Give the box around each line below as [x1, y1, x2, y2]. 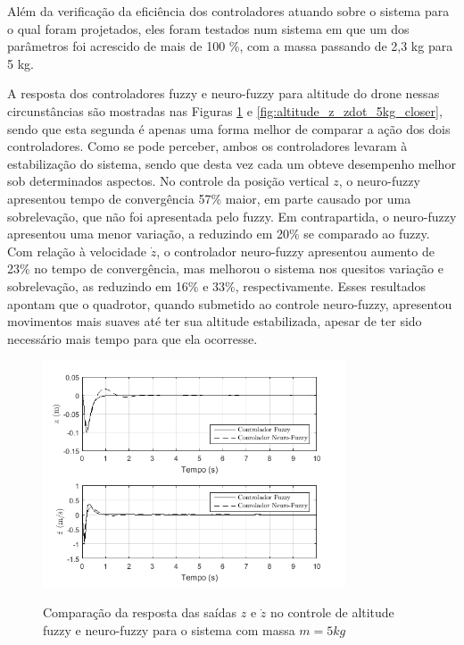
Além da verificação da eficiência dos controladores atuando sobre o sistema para [7, 2, 450, 20]
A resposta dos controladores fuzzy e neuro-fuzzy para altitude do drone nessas [7, 84, 440, 103]
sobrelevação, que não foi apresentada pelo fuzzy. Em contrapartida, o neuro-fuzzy [7, 206, 457, 225]
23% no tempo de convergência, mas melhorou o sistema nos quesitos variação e [7, 259, 443, 278]
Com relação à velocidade [7, 241, 146, 260]
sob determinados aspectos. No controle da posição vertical [7, 172, 329, 190]
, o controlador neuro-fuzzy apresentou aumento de [156, 241, 435, 260]
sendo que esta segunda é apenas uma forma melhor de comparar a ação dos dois [7, 119, 451, 138]
